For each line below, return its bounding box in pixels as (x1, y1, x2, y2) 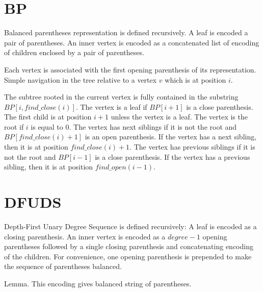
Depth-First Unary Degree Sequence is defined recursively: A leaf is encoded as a (4, 221, 257, 231)
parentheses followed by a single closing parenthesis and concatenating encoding (4, 241, 253, 252)
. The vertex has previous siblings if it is (129, 141, 255, 152)
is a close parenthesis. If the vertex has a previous (95, 151, 250, 162)
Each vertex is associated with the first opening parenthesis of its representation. (4, 64, 256, 75)
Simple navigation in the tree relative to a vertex (4, 74, 157, 85)
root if (4, 121, 24, 132)
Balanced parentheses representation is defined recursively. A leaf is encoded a (4, 27, 248, 38)
